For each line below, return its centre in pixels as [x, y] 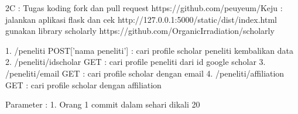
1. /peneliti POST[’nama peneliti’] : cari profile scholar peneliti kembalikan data [149, 50]
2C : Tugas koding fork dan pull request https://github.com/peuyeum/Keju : [144, 8]
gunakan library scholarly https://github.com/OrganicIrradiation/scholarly [140, 31]
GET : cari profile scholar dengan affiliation [83, 84]
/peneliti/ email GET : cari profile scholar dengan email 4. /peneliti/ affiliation [145, 73]
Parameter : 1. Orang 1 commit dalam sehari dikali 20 [103, 104]
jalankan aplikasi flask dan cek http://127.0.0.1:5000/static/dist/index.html [141, 19]
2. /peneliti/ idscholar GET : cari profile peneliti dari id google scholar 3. [136, 62]
